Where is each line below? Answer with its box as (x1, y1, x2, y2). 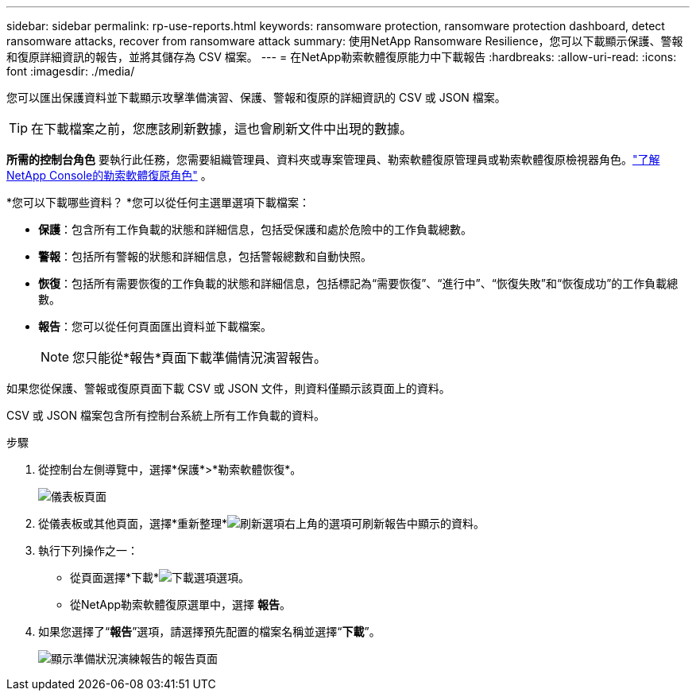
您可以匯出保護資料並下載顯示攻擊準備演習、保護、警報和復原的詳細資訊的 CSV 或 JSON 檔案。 (6, 91, 506, 104)
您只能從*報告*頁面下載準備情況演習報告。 (72, 350, 327, 366)
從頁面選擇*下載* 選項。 (70, 571, 250, 584)
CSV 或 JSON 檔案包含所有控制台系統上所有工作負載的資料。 (6, 409, 325, 422)
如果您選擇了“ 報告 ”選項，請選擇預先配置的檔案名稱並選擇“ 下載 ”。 (38, 625, 381, 638)
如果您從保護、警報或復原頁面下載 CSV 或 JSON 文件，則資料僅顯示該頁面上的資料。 (6, 381, 450, 395)
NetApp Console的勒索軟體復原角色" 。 (6, 168, 212, 182)
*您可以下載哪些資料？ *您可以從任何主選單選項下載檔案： (6, 196, 310, 209)
